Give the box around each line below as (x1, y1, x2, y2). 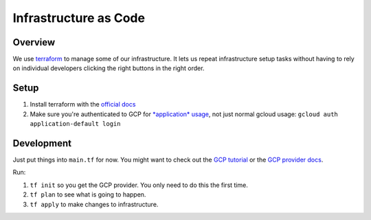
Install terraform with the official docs (30, 100, 136, 109)
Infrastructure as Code (12, 10, 146, 25)
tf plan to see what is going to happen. (30, 190, 146, 199)
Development (12, 137, 72, 149)
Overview (12, 36, 56, 48)
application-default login (30, 120, 121, 128)
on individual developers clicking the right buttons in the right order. (12, 64, 205, 72)
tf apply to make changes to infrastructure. (30, 200, 159, 208)
